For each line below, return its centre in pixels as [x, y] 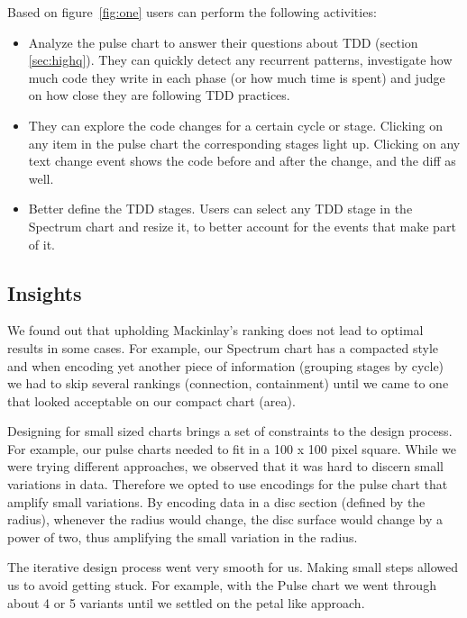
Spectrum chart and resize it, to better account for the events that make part [242, 226]
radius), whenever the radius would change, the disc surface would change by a [225, 519]
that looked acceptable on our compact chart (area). [151, 400]
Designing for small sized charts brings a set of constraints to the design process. [230, 431]
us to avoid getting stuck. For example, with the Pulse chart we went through [222, 585]
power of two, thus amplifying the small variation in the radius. [183, 536]
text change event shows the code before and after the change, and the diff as [242, 161]
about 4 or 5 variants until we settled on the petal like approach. [186, 602]
